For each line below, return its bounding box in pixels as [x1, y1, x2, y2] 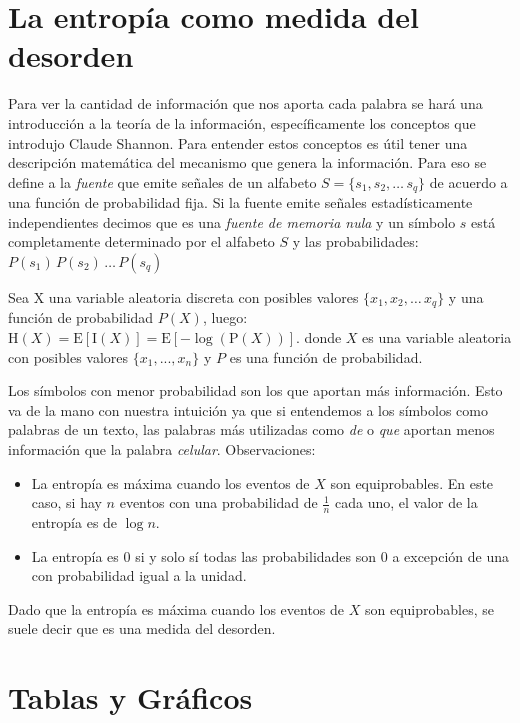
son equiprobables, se [364, 598, 494, 619]
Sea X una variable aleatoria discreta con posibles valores [8, 286, 359, 307]
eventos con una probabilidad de [119, 492, 318, 513]
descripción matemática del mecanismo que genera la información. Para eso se [8, 152, 487, 173]
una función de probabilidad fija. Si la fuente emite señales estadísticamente [8, 192, 473, 213]
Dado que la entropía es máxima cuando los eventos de [8, 598, 345, 619]
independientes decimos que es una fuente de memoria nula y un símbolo [8, 211, 456, 232]
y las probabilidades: [292, 231, 419, 252]
